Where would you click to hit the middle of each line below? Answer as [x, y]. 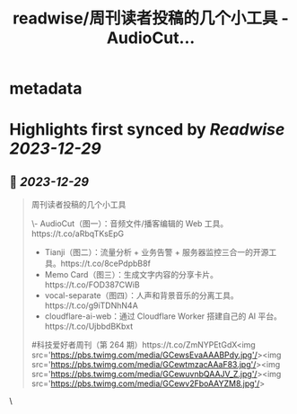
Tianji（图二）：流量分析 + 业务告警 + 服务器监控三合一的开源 [157, 252]
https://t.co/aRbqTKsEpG [77, 233]
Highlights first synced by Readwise [147, 130]
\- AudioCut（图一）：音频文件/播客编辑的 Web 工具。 [130, 224]
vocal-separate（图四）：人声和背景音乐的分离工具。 [142, 295]
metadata [46, 88]
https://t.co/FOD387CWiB [92, 285]
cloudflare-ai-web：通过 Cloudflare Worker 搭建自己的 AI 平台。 [163, 316]
